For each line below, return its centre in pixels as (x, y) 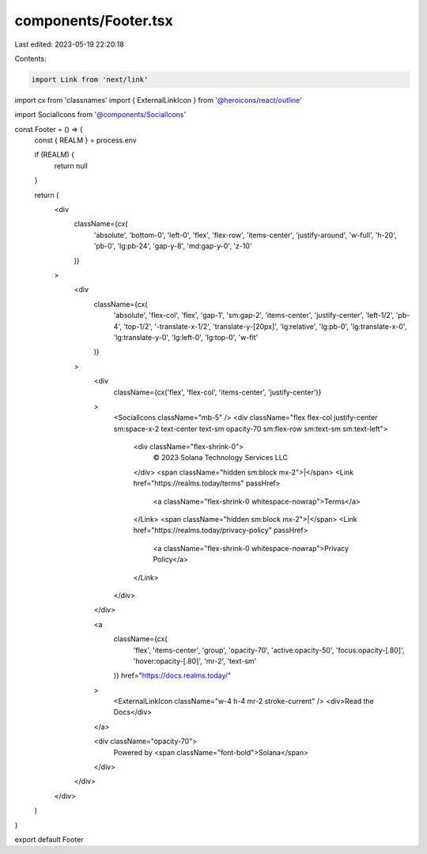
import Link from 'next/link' (90, 79)
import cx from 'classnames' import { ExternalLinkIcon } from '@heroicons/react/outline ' (159, 100)
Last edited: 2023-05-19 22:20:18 (69, 44)
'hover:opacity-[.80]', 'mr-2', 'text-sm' (195, 661)
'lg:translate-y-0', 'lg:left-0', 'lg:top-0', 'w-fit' (186, 337)
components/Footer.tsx (94, 21)
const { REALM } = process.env (86, 140)
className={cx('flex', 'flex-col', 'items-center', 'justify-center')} (217, 392)
